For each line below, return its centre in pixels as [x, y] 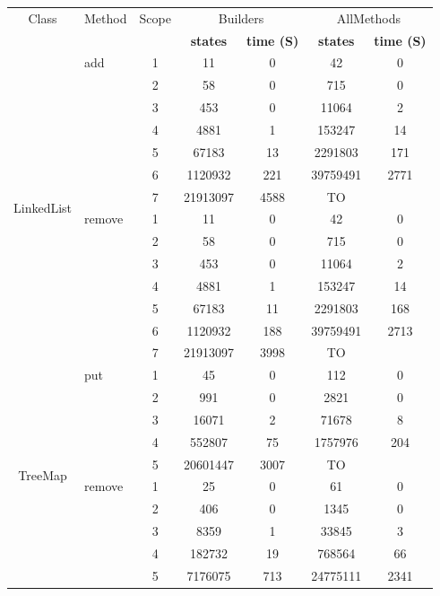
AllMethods [369, 18]
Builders [241, 18]
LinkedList [43, 207]
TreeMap [43, 475]
